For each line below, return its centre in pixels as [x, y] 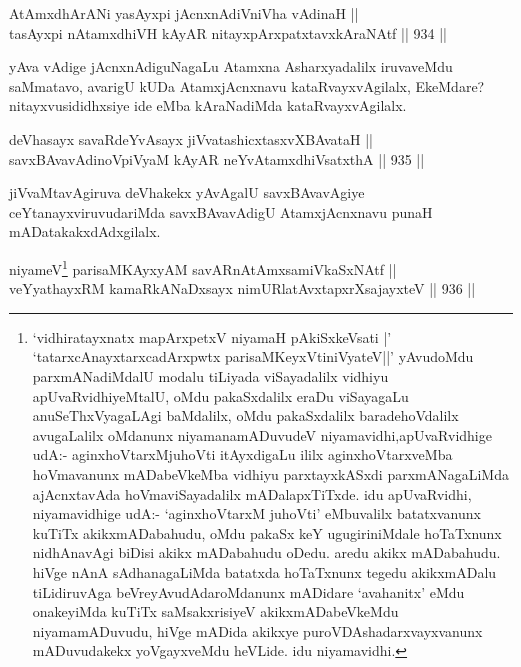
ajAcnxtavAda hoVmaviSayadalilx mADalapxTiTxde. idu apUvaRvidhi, [252, 493]
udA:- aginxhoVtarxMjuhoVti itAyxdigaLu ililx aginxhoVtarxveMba [242, 454]
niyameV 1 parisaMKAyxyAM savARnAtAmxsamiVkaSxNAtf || [203, 267]
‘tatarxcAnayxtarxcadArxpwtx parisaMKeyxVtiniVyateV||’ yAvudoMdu [253, 356]
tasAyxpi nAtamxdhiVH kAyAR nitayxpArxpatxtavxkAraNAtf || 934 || [228, 32]
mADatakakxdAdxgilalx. [85, 231]
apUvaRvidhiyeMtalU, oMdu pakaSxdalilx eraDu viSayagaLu [220, 395]
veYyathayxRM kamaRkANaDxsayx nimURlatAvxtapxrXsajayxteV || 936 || [242, 288]
